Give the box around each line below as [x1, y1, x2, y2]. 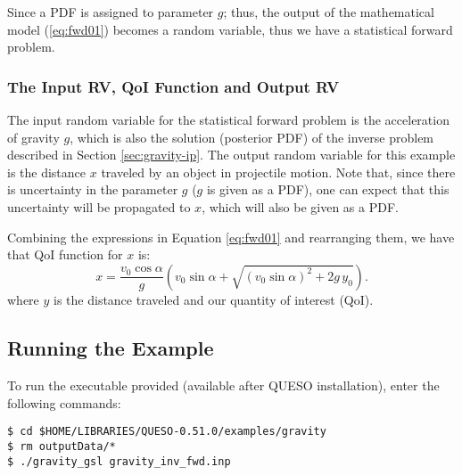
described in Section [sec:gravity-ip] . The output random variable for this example [7, 145, 456, 164]
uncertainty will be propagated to [7, 197, 191, 216]
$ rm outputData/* [7, 439, 116, 453]
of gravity [7, 127, 60, 146]
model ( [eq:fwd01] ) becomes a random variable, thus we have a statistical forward [7, 20, 453, 38]
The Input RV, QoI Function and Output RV [7, 75, 340, 97]
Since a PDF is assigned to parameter [7, 3, 214, 20]
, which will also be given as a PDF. [202, 197, 399, 216]
